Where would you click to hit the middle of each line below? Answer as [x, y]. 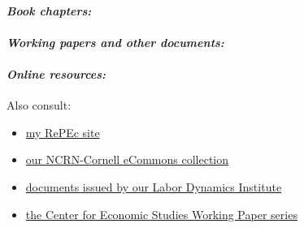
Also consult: [39, 105]
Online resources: [56, 73]
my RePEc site [63, 132]
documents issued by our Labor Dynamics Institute [154, 186]
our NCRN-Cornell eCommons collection [127, 159]
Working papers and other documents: [115, 42]
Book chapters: [49, 10]
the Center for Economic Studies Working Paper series [161, 214]
